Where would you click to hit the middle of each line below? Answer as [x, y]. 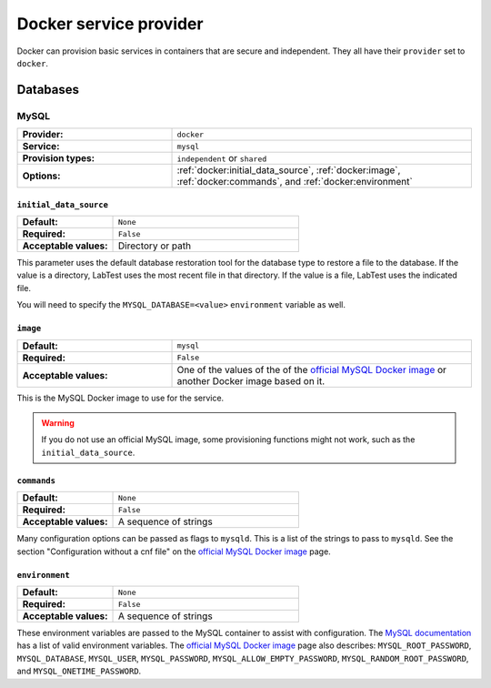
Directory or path [155, 246]
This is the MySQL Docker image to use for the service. [120, 398]
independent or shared [222, 158]
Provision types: [59, 158]
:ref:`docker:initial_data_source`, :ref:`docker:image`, [289, 170]
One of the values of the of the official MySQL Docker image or [312, 369]
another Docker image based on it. [251, 380]
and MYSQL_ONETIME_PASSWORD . [79, 671]
